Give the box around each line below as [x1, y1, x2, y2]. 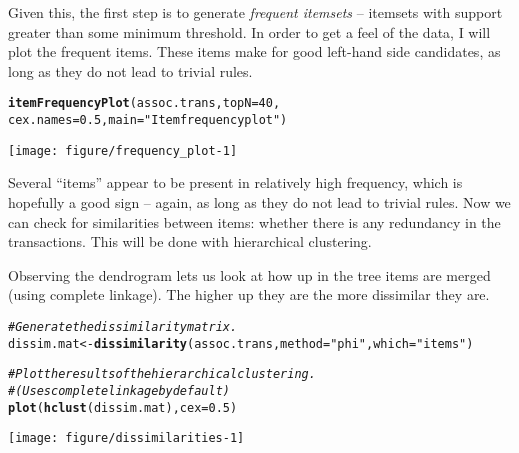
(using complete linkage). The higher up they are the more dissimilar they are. [8, 284, 490, 305]
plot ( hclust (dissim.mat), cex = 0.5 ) [8, 400, 238, 415]
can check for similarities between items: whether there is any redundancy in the [8, 211, 501, 232]
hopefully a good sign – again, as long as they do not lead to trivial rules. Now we [8, 191, 511, 212]
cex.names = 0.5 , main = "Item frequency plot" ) [8, 113, 288, 128]
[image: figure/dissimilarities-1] [8, 431, 245, 446]
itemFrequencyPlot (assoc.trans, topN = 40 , [8, 96, 281, 111]
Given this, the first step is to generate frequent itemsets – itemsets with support [8, 2, 503, 22]
